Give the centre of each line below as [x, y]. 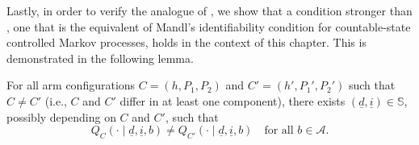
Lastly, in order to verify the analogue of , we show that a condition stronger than [209, 10]
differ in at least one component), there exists [233, 100]
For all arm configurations [71, 85]
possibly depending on [61, 116]
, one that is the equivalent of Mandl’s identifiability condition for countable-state [209, 26]
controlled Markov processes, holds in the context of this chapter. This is [186, 42]
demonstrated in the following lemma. [100, 58]
